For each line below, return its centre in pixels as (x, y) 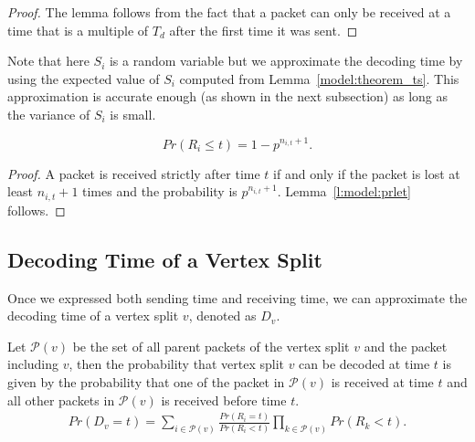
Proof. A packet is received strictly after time (134, 173)
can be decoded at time (364, 364)
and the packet (406, 346)
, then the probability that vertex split (176, 364)
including (33, 364)
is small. (133, 114)
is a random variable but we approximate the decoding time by (286, 61)
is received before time (224, 400)
